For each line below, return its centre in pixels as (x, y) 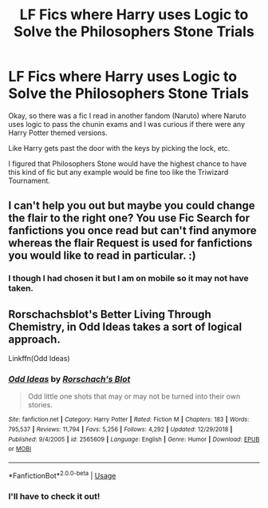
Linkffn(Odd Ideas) (39, 359)
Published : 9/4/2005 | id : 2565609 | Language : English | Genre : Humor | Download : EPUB (134, 439)
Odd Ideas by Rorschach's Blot (69, 379)
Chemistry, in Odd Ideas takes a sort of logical (125, 326)
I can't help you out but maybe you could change (132, 206)
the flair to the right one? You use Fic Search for (129, 218)
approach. (35, 339)
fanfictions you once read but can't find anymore (132, 230)
